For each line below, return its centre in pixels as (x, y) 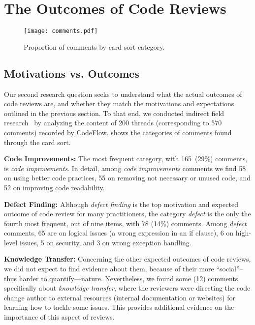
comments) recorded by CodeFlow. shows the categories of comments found (118, 132)
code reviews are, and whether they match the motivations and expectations (119, 103)
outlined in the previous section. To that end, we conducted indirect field (114, 113)
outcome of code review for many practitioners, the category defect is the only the (127, 214)
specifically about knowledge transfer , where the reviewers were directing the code (127, 288)
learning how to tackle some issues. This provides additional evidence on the (119, 307)
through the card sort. (37, 142)
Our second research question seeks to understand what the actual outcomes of (123, 94)
